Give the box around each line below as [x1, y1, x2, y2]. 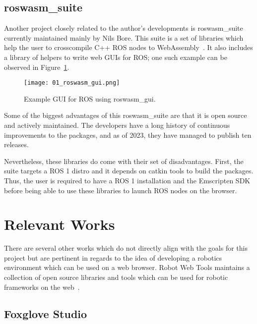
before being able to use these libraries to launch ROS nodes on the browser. [4, 185, 237, 195]
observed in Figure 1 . [4, 61, 69, 72]
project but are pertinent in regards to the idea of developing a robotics [4, 252, 222, 263]
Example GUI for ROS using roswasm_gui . [24, 93, 156, 104]
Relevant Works [4, 214, 115, 234]
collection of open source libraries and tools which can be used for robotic [4, 272, 228, 282]
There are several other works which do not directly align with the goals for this [4, 243, 248, 253]
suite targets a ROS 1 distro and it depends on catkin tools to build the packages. [4, 165, 254, 176]
